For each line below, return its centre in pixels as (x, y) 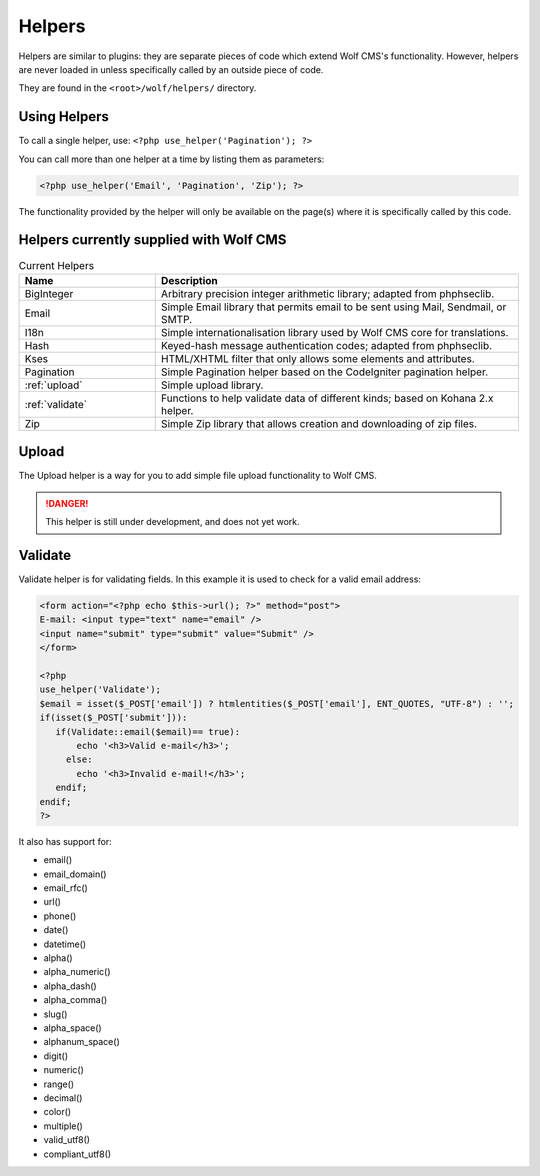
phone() (60, 916)
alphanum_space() (81, 1042)
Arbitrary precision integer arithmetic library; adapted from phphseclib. (327, 293)
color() (57, 1112)
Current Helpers (56, 265)
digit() (56, 1056)
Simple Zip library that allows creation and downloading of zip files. (319, 423)
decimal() (63, 1097)
